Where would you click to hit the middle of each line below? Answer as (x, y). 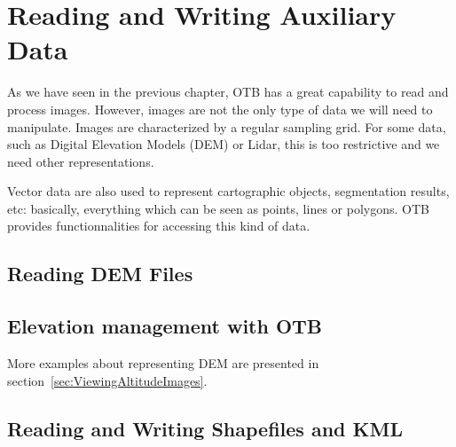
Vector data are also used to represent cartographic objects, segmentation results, (228, 191)
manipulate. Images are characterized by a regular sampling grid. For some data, (227, 126)
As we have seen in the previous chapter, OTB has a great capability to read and (228, 92)
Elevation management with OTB (165, 326)
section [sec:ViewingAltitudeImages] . (107, 380)
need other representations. (81, 161)
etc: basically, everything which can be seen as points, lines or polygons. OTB (218, 208)
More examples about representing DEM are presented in (163, 363)
